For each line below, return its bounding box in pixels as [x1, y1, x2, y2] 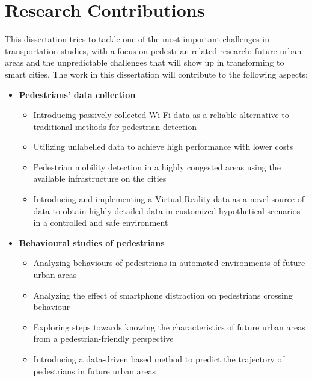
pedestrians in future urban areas [33, 364, 156, 377]
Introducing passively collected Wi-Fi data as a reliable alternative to [33, 108, 289, 121]
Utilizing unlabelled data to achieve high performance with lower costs [33, 140, 293, 153]
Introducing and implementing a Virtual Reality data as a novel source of [33, 193, 305, 205]
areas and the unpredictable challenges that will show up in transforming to [5, 56, 284, 69]
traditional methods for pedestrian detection [33, 120, 197, 132]
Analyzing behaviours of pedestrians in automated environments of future [33, 256, 305, 269]
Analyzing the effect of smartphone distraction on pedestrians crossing [33, 288, 293, 301]
